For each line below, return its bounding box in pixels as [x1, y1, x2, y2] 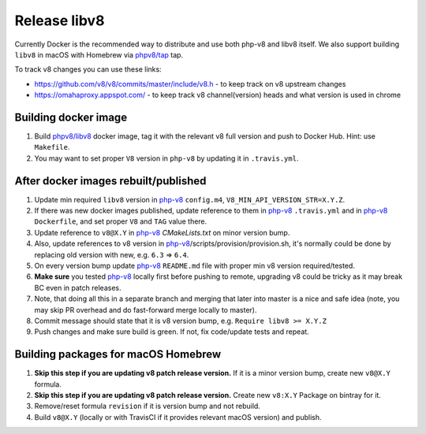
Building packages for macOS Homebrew [14, 347, 221, 362]
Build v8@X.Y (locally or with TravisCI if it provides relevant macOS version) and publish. [34, 412, 322, 421]
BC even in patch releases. [34, 283, 121, 292]
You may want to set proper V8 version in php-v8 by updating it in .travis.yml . [34, 154, 299, 163]
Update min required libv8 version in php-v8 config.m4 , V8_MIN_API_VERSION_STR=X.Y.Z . [34, 195, 346, 204]
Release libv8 [14, 12, 105, 29]
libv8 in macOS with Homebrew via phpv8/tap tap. [14, 50, 184, 59]
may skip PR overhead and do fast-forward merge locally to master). [34, 305, 257, 314]
